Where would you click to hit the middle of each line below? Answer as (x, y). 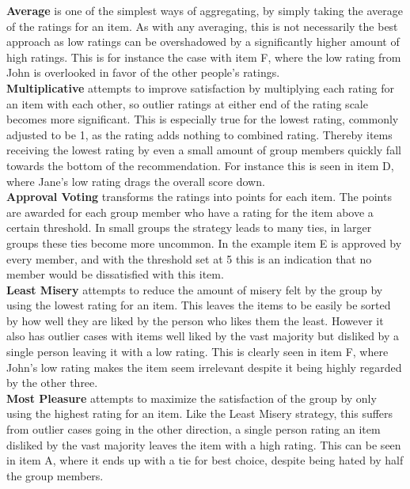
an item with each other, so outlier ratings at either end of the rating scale (187, 103)
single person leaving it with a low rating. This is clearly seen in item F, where (197, 352)
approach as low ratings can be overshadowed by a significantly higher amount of (203, 42)
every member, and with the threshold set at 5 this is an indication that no (189, 258)
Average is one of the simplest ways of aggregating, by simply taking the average (205, 10)
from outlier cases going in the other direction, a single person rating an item (194, 429)
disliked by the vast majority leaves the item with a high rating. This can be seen (204, 444)
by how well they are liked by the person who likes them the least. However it (195, 320)
